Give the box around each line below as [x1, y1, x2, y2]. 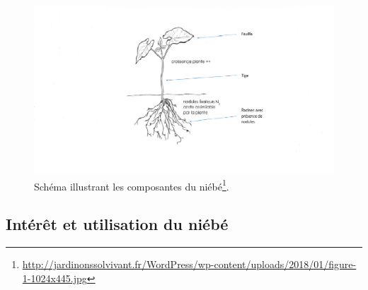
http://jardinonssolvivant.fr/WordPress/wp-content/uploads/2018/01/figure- [22, 257, 357, 272]
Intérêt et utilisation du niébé [6, 213, 229, 235]
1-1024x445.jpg [22, 270, 87, 285]
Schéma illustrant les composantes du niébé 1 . [34, 176, 229, 193]
